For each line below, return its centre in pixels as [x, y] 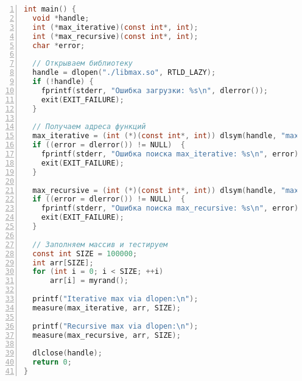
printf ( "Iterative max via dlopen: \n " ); [115, 299]
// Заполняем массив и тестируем [100, 244]
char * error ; [59, 45]
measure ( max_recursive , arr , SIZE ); [107, 335]
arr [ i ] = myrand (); [89, 281]
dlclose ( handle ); [67, 353]
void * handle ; [61, 18]
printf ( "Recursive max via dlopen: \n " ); [115, 326]
